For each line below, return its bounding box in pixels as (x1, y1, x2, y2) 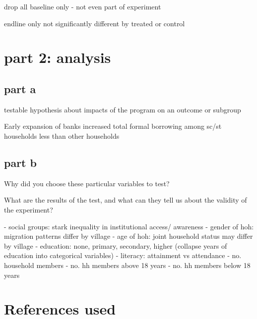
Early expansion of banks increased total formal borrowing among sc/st (4, 121, 222, 131)
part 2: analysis (4, 47, 111, 67)
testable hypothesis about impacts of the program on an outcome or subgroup (4, 104, 241, 114)
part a (4, 81, 36, 96)
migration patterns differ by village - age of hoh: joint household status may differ (4, 231, 253, 241)
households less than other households (4, 130, 120, 141)
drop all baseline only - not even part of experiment (4, 1, 161, 11)
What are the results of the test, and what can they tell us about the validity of (4, 195, 247, 205)
